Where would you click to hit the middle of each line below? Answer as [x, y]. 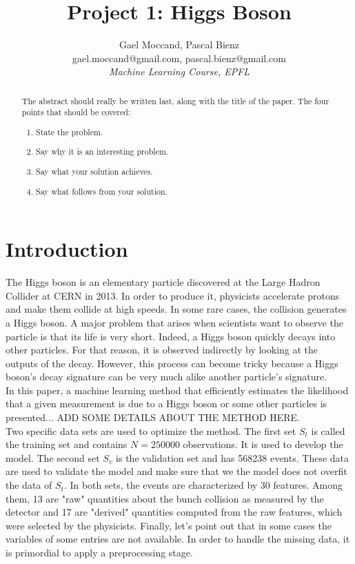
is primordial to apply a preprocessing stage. [99, 553]
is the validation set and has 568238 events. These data [233, 457]
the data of [29, 485]
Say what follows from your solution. [102, 191]
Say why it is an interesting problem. [102, 152]
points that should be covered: [76, 112]
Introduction [67, 249]
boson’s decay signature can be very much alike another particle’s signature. [166, 377]
